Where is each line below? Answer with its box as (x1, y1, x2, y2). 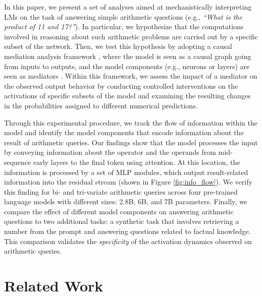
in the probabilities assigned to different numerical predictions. (4, 100, 198, 110)
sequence (4, 156, 31, 167)
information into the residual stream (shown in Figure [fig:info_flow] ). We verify (4, 176, 252, 187)
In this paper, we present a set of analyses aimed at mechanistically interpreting (4, 2, 252, 12)
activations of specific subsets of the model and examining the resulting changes (4, 90, 251, 101)
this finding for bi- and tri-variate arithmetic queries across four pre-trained (4, 186, 238, 197)
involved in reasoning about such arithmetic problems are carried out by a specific (4, 31, 258, 41)
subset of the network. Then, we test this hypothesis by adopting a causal (4, 41, 232, 51)
